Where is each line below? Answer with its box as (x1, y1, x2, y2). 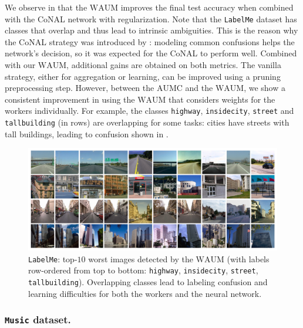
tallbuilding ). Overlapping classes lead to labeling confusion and (28, 275, 268, 288)
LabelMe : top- (28, 252, 78, 265)
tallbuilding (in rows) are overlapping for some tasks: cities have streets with (5, 116, 289, 129)
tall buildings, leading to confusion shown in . (5, 127, 169, 140)
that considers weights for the (169, 93, 275, 105)
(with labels (227, 252, 270, 265)
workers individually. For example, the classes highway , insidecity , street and (5, 104, 294, 117)
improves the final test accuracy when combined (120, 1, 294, 13)
